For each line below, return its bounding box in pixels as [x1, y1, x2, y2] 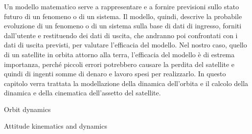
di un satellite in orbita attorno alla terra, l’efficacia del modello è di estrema [4, 49, 235, 59]
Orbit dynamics [4, 104, 51, 114]
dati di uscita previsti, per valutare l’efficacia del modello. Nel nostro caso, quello [4, 40, 247, 50]
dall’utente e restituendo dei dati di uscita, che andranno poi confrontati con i [4, 30, 238, 40]
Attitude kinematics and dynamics [4, 120, 107, 131]
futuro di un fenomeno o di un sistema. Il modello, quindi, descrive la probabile [4, 11, 242, 21]
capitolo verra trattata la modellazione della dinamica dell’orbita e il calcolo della [4, 78, 249, 88]
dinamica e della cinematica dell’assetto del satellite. [4, 88, 161, 98]
